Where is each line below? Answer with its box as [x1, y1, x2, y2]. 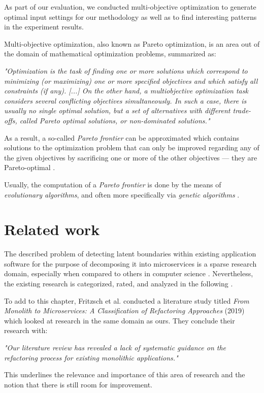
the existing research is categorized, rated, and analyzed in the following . [4, 278, 233, 288]
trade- [233, 105, 251, 116]
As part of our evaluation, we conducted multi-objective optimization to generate [4, 2, 256, 12]
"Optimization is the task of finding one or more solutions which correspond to [4, 65, 248, 76]
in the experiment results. [4, 21, 84, 32]
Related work [4, 219, 100, 240]
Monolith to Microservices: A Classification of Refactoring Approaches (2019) [4, 305, 245, 316]
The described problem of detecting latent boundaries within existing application [4, 248, 256, 259]
